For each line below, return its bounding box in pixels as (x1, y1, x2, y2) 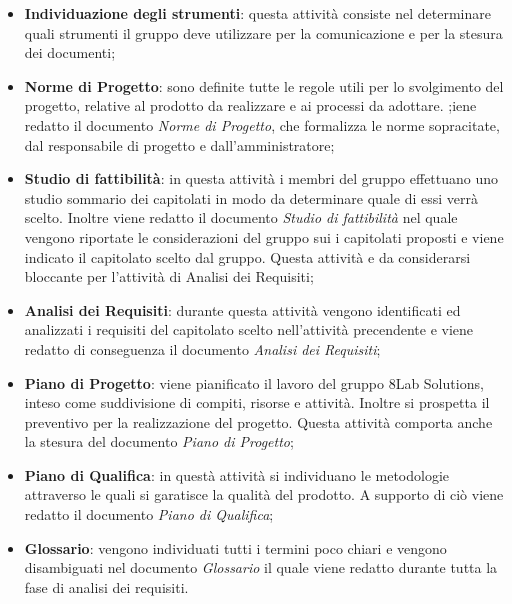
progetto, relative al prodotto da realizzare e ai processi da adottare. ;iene (24, 95, 477, 116)
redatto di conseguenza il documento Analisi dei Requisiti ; (24, 338, 381, 359)
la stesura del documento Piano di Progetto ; (24, 431, 294, 452)
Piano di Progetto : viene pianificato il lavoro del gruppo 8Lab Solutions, (24, 372, 484, 393)
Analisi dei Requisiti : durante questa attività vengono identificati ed (24, 299, 461, 320)
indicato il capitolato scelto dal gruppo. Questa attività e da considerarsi (24, 246, 471, 267)
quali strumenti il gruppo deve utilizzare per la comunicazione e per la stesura (24, 22, 503, 43)
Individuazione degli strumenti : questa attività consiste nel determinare (24, 3, 491, 23)
